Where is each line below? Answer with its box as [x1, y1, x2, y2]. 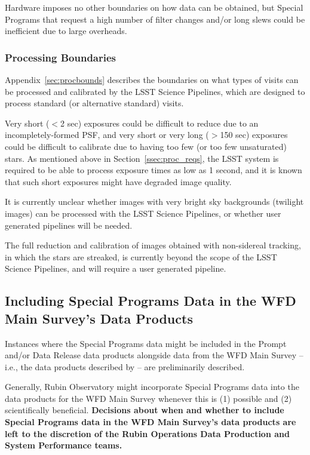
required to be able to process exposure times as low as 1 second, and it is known [5, 164, 302, 176]
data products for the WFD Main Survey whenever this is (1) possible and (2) [5, 392, 292, 404]
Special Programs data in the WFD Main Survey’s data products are [5, 416, 296, 428]
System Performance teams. [5, 439, 122, 451]
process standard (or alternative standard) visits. [5, 97, 184, 109]
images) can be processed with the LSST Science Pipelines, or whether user [5, 207, 281, 219]
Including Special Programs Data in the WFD [5, 291, 296, 310]
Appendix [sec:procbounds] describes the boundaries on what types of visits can [5, 73, 299, 85]
